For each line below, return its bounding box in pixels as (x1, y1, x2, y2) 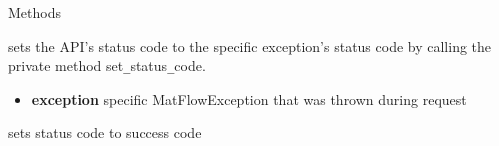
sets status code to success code (8, 122, 202, 143)
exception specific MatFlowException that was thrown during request (31, 88, 467, 109)
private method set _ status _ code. (8, 55, 206, 76)
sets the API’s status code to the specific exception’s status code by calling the (8, 35, 492, 56)
